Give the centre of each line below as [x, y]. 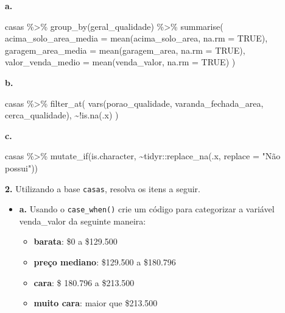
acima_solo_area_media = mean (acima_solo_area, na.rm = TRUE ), [136, 38]
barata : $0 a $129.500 [76, 241]
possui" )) [22, 167]
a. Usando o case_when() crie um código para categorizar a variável [147, 209]
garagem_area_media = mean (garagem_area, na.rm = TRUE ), [125, 50]
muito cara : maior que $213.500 [96, 303]
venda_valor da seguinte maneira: [83, 221]
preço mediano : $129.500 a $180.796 [105, 262]
